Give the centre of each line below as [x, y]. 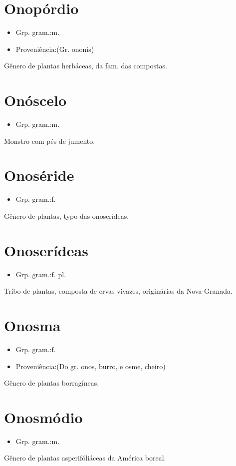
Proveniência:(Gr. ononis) [55, 49]
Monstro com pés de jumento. [50, 141]
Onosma [32, 325]
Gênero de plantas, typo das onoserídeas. [67, 216]
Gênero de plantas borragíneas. [52, 383]
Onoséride [39, 175]
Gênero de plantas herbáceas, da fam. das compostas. [86, 66]
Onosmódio [43, 417]
